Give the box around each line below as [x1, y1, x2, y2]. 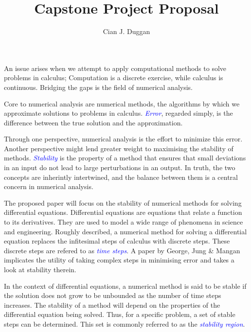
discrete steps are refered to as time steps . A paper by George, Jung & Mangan [4, 245, 240, 255]
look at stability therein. [4, 264, 76, 274]
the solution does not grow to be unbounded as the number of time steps [4, 290, 221, 300]
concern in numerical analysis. [4, 181, 93, 192]
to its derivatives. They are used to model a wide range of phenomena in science [4, 217, 243, 227]
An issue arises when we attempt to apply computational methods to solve [4, 63, 227, 73]
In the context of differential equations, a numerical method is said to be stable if [4, 280, 247, 291]
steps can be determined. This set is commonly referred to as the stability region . [4, 318, 245, 329]
